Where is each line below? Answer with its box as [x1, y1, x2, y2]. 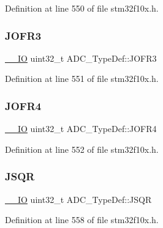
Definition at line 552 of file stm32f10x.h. [5, 142, 159, 155]
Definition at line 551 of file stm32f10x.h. [5, 72, 159, 85]
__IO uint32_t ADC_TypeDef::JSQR [5, 193, 152, 205]
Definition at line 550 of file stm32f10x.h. [5, 2, 159, 14]
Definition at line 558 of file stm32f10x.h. [5, 213, 159, 226]
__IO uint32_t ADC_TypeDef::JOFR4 [5, 122, 157, 135]
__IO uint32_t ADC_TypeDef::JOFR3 [5, 51, 157, 64]
